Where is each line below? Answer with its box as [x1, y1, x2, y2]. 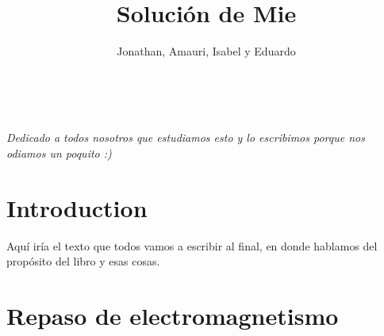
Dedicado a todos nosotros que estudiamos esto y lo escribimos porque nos [6, 129, 365, 146]
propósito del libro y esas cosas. [6, 253, 160, 269]
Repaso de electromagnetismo [6, 300, 339, 331]
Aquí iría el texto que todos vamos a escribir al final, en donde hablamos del [6, 237, 378, 254]
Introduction [6, 191, 148, 223]
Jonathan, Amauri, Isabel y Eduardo [117, 43, 296, 59]
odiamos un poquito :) [6, 144, 112, 161]
